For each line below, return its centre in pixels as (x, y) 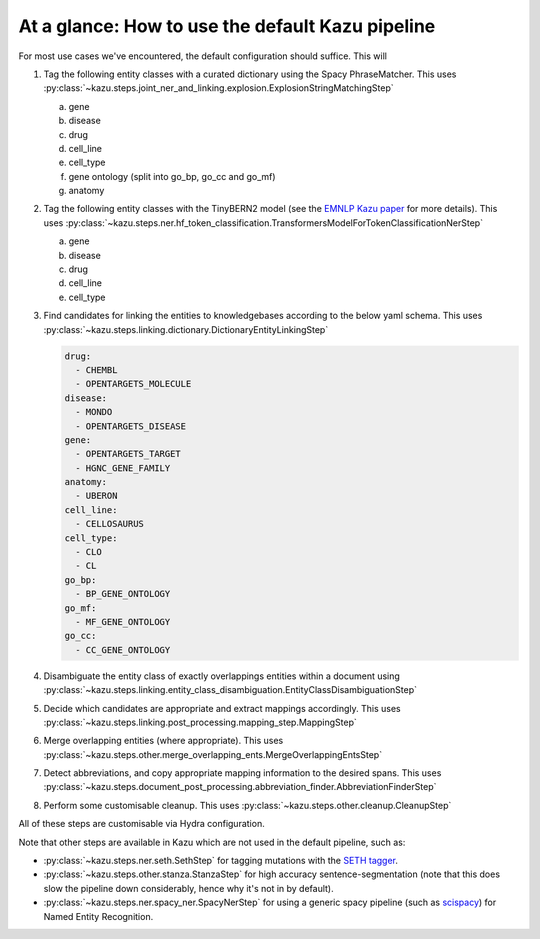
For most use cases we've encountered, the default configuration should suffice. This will (202, 56)
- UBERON (96, 496)
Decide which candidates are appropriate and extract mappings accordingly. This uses (222, 708)
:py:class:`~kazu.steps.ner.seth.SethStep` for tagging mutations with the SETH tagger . (221, 861)
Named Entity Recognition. (98, 916)
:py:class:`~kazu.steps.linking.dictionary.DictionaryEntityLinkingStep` (186, 329)
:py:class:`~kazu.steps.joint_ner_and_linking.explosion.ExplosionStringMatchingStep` (218, 88)
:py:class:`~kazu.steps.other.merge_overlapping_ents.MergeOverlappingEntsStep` (213, 754)
